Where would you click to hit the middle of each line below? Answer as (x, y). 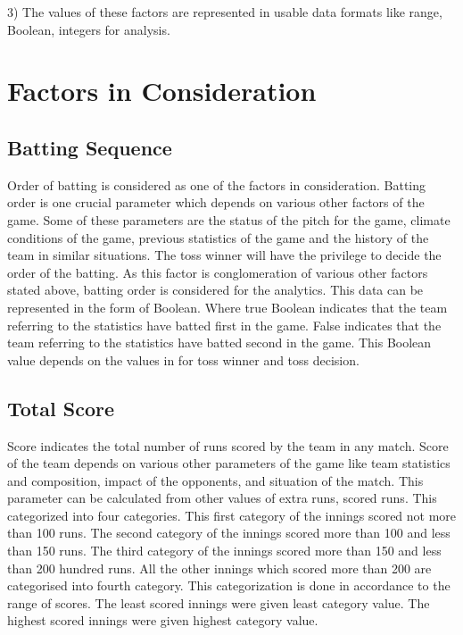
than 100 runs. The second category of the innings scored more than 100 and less (229, 533)
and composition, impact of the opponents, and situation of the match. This (215, 480)
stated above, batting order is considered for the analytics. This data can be (215, 290)
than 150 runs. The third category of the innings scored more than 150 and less (224, 551)
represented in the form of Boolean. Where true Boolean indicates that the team (227, 307)
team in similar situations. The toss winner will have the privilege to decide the (224, 255)
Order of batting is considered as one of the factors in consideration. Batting (217, 184)
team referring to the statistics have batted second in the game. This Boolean (219, 343)
